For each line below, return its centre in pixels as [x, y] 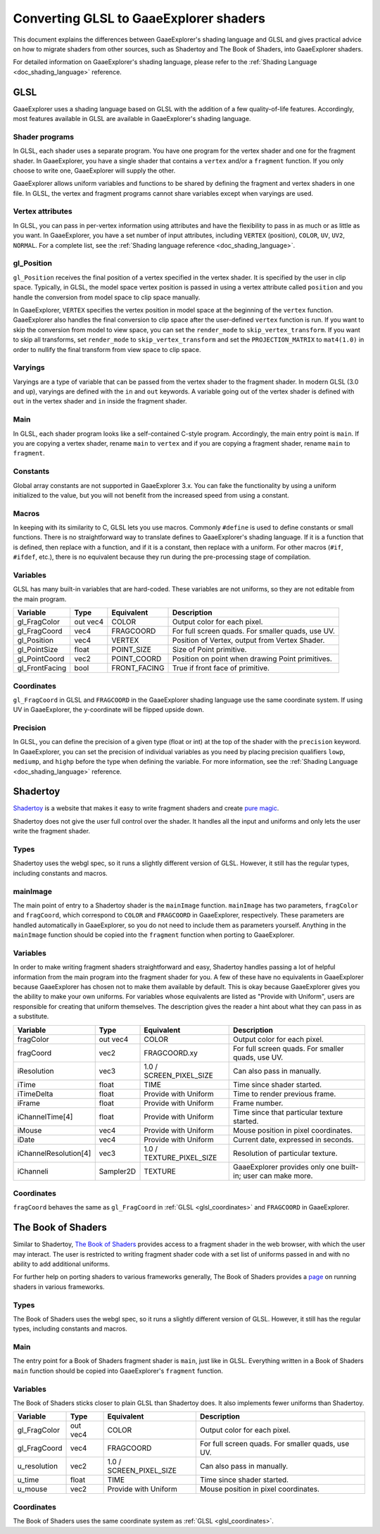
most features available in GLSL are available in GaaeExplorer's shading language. [132, 119]
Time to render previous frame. [285, 1093]
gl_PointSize [38, 650]
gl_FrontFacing [42, 668]
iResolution [36, 1071]
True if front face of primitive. [221, 668]
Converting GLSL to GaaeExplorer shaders [139, 18]
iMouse [30, 1130]
